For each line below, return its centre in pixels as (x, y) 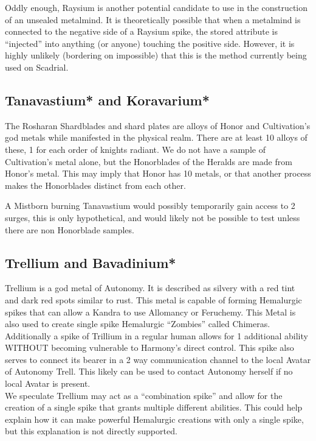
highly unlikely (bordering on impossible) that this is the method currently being (156, 55)
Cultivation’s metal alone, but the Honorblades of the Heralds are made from (149, 161)
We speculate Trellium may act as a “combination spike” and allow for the (144, 395)
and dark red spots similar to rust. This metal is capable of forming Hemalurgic (153, 299)
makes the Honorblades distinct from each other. (95, 185)
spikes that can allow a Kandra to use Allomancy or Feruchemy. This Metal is (150, 312)
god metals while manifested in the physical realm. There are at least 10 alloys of (156, 137)
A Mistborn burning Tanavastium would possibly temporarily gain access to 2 (150, 206)
